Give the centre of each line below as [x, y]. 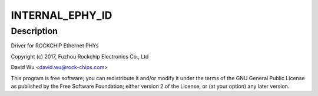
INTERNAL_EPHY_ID [62, 15]
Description [34, 31]
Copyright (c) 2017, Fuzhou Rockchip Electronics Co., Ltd [80, 56]
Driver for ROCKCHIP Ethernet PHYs [55, 46]
